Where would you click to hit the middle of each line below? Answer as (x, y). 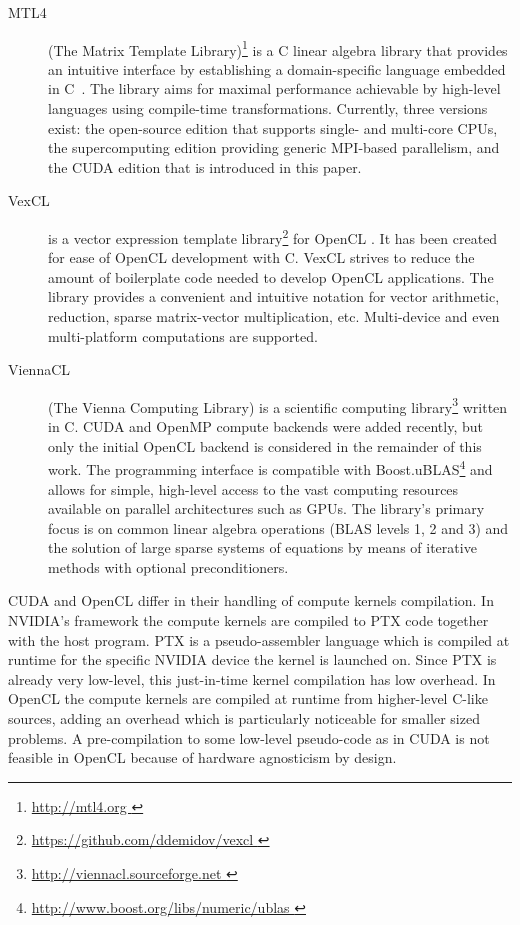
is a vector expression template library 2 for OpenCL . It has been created (273, 236)
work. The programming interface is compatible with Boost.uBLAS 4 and (270, 467)
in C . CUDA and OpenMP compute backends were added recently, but (265, 426)
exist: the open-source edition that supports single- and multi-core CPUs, (273, 127)
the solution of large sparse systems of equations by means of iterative (262, 547)
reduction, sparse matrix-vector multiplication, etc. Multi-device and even (274, 316)
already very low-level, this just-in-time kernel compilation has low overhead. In (252, 678)
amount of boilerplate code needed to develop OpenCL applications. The (271, 276)
